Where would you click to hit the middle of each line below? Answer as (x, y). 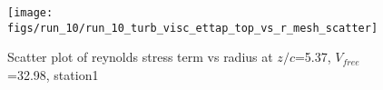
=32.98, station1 (53, 74)
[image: (30, 13)
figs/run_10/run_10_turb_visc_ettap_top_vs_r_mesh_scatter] (193, 28)
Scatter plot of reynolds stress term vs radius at (140, 57)
